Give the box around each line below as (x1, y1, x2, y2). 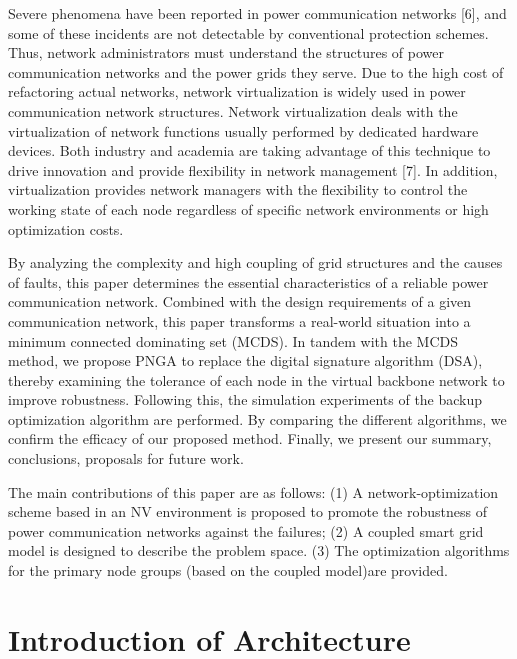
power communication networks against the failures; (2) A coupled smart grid (8, 520, 484, 541)
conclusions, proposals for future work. (8, 448, 244, 469)
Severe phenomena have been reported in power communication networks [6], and (8, 3, 507, 23)
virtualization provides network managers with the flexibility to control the (8, 179, 468, 200)
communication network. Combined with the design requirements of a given (8, 291, 472, 312)
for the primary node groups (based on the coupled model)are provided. (8, 560, 448, 581)
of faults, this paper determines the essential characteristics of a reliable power (8, 271, 489, 292)
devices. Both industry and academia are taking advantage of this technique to (8, 140, 491, 161)
